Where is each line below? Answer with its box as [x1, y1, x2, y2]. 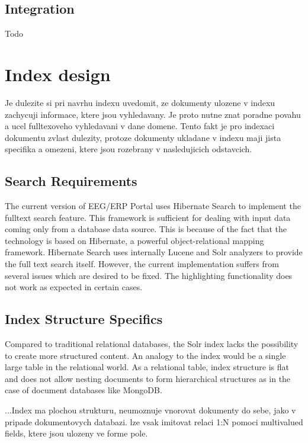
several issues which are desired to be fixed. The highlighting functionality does [5, 269, 293, 281]
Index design [5, 62, 111, 86]
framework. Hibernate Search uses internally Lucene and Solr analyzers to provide [5, 246, 303, 258]
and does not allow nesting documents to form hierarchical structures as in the [5, 372, 291, 384]
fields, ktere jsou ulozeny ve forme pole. [5, 427, 148, 439]
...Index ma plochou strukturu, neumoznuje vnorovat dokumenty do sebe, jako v [5, 404, 296, 416]
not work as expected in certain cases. [5, 281, 143, 293]
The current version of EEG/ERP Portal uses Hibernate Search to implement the [5, 200, 301, 212]
